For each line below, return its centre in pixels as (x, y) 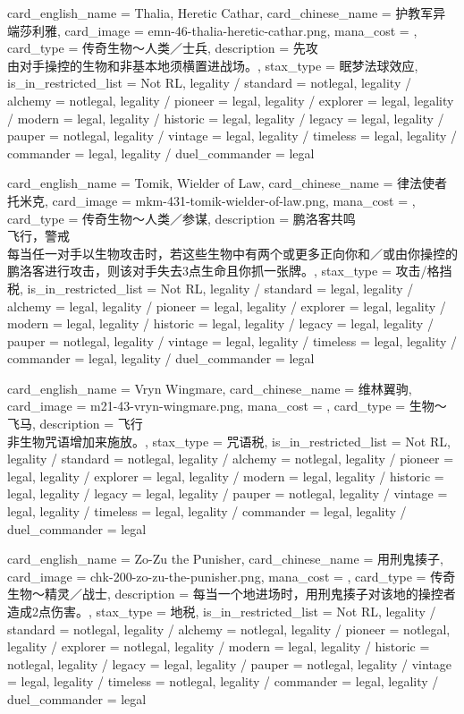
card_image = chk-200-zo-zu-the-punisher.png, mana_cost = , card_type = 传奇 (232, 576)
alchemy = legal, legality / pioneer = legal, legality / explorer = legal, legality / (227, 306)
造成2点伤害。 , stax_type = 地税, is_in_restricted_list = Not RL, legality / (222, 611)
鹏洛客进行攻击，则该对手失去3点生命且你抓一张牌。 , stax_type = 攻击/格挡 (230, 271)
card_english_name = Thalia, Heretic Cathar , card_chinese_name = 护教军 (220, 13)
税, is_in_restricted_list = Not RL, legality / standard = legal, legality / (211, 288)
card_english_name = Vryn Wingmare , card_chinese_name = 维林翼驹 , (210, 388)
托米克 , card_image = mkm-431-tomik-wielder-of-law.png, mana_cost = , (211, 200)
